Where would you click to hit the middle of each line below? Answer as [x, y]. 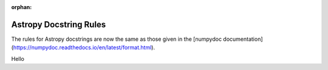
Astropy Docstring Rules [59, 24]
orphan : [22, 7]
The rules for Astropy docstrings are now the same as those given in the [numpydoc [116, 39]
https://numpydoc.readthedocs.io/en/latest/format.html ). [84, 47]
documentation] [243, 39]
